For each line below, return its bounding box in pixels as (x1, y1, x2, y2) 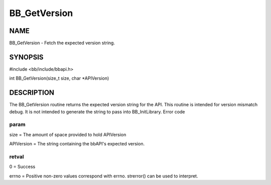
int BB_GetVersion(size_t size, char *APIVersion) (9, 75, 109, 81)
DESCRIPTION (9, 88, 55, 97)
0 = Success (9, 163, 36, 170)
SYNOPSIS (9, 53, 44, 61)
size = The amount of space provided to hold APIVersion (9, 131, 126, 137)
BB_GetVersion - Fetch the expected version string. (9, 40, 115, 46)
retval (9, 153, 24, 160)
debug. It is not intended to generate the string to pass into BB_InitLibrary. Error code (9, 108, 185, 115)
